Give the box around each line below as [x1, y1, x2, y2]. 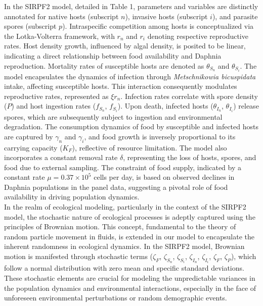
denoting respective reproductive [147, 30, 248, 41]
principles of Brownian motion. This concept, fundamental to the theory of [4, 221, 236, 232]
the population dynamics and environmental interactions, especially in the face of [4, 282, 256, 293]
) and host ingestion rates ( [11, 100, 96, 111]
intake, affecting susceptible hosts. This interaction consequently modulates [4, 81, 237, 91]
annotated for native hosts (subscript [4, 11, 119, 21]
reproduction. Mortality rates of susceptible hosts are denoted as [4, 60, 204, 71]
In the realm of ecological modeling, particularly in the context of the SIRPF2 [4, 201, 246, 212]
